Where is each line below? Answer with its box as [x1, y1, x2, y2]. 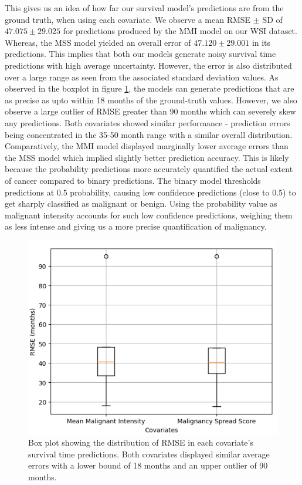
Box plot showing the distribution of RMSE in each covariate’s [28, 436, 253, 449]
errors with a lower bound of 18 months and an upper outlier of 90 [28, 459, 268, 471]
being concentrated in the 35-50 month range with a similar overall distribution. [5, 128, 293, 140]
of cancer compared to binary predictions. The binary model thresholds [5, 174, 261, 186]
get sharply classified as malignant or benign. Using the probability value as [5, 197, 277, 210]
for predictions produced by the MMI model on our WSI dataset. [63, 25, 297, 37]
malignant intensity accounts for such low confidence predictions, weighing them [5, 208, 293, 221]
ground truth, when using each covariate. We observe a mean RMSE [5, 13, 251, 25]
